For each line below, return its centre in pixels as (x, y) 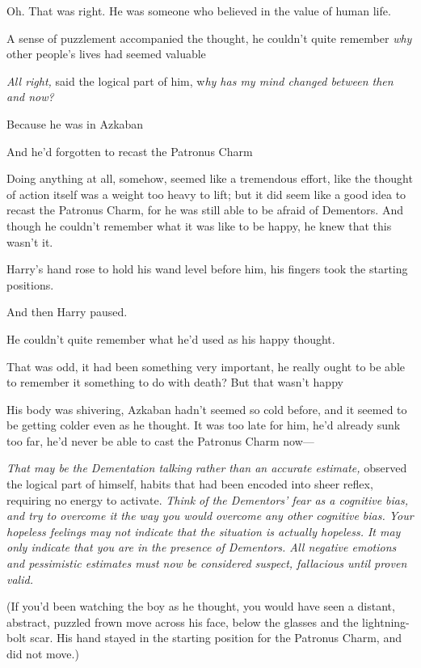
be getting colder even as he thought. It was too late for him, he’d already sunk (204, 425)
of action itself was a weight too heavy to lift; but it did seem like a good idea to (206, 194)
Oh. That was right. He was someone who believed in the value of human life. (199, 11)
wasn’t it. (30, 241)
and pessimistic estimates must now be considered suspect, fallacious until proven (207, 563)
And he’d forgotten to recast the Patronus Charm (130, 151)
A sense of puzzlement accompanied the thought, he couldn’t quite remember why (209, 38)
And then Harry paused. (67, 312)
